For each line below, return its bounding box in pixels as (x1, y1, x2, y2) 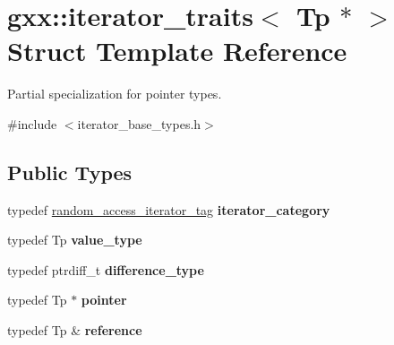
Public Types (7, 158, 133, 185)
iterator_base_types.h (77, 114, 201, 133)
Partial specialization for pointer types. (7, 84, 222, 103)
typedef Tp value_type (7, 230, 142, 249)
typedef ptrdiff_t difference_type (7, 260, 204, 279)
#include (7, 114, 57, 133)
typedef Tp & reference (7, 321, 142, 340)
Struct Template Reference (7, 32, 347, 69)
